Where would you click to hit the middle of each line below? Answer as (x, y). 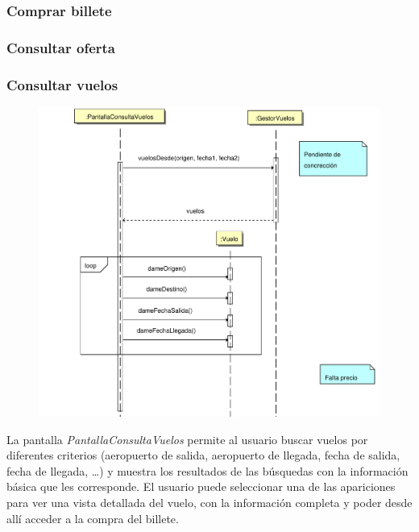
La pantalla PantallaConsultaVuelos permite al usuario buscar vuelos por (187, 439)
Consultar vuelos (62, 84)
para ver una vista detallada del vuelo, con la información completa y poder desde (209, 503)
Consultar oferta (61, 47)
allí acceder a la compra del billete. (93, 518)
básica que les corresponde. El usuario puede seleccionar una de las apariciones (201, 486)
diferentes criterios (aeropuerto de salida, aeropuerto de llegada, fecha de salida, (203, 455)
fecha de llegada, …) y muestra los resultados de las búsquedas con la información (207, 470)
